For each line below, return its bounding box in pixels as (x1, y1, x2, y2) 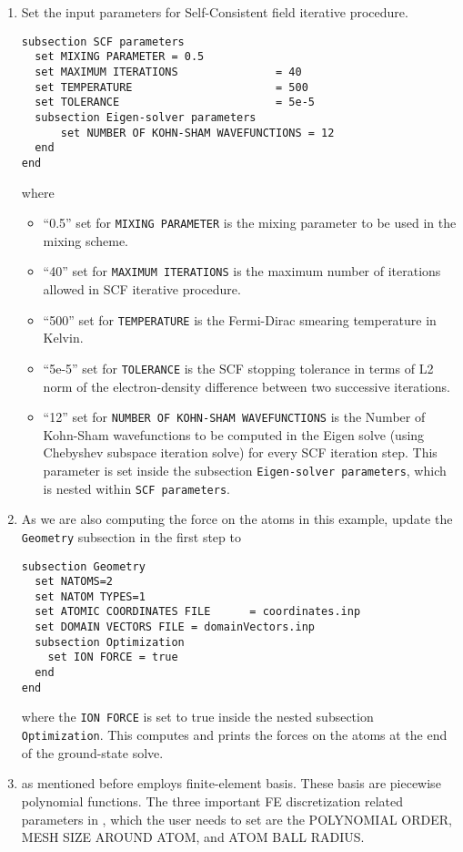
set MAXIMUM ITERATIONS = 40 (35, 65, 302, 78)
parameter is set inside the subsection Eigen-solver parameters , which (43, 460, 447, 479)
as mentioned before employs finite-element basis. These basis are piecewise (21, 774, 441, 793)
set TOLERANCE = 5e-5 (35, 96, 315, 109)
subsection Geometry (21, 559, 146, 573)
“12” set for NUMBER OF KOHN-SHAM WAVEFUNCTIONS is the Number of (43, 407, 426, 426)
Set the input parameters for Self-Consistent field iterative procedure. (21, 3, 408, 21)
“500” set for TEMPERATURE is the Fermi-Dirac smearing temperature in (43, 310, 437, 329)
